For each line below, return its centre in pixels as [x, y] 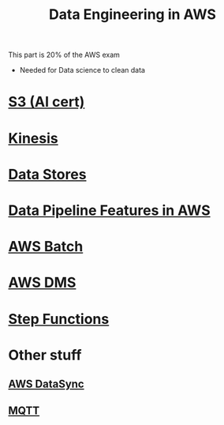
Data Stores [47, 174]
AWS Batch [46, 247]
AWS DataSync [46, 384]
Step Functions [59, 319]
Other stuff [45, 355]
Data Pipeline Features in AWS [109, 210]
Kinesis [33, 138]
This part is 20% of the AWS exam [64, 55]
